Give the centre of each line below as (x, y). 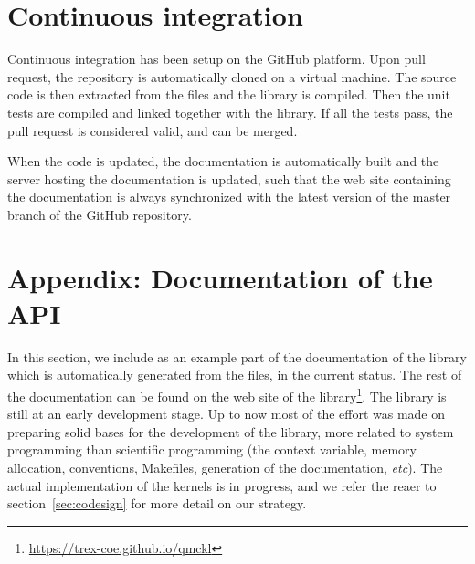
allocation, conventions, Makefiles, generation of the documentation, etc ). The (225, 467)
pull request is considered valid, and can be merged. (153, 130)
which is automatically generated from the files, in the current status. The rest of (235, 375)
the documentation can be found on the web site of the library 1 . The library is (227, 394)
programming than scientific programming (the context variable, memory (212, 449)
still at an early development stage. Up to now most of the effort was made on (227, 414)
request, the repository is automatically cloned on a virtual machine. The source (232, 76)
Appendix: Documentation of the (220, 277)
